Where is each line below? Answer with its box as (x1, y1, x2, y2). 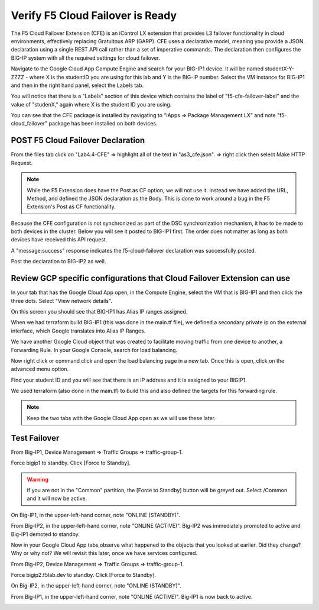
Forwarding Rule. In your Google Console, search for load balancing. (11, 346, 178, 353)
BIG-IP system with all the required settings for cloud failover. (11, 54, 161, 62)
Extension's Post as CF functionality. (27, 203, 116, 210)
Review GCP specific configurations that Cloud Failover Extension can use (11, 273, 291, 283)
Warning (27, 476, 48, 483)
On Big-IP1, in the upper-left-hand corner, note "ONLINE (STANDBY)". (11, 511, 180, 518)
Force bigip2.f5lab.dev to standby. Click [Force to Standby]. (11, 572, 157, 579)
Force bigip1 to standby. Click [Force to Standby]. (11, 459, 131, 467)
